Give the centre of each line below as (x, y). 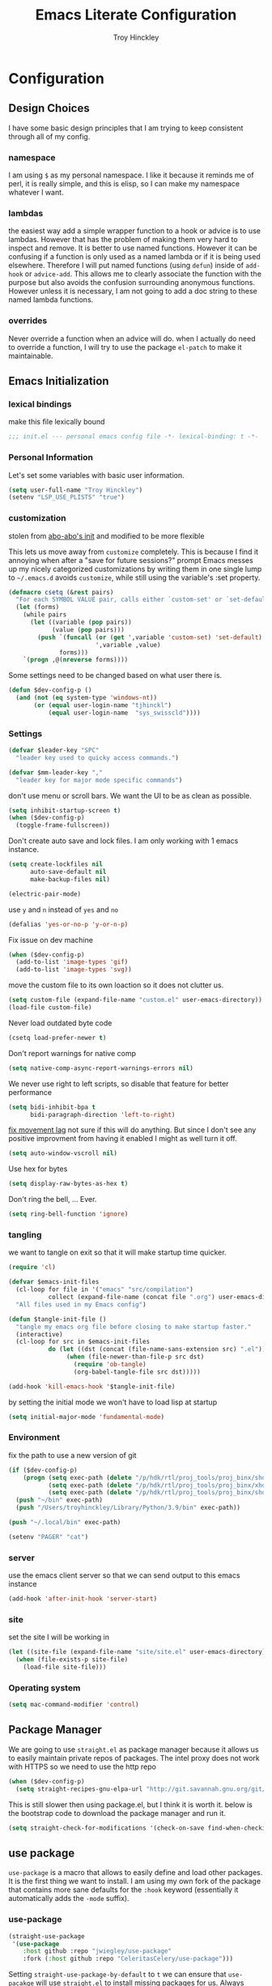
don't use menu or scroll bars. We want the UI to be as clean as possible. (130, 795)
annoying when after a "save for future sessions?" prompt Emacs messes (131, 560)
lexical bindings (40, 404)
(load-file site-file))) (65, 1667)
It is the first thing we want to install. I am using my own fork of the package (135, 1882)
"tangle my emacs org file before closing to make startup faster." (134, 1327)
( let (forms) (38, 607)
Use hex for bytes (38, 1169)
